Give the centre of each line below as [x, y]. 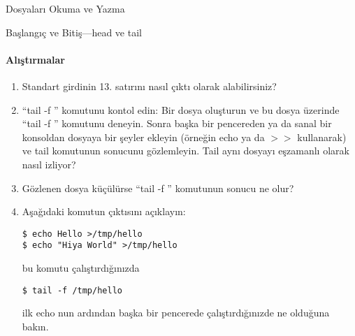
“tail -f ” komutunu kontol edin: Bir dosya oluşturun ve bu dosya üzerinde [181, 109]
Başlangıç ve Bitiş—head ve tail [74, 32]
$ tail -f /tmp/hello [72, 290]
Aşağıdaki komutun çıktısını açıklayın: [104, 211]
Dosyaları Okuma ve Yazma [65, 8]
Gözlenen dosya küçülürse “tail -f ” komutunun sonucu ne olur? [158, 188]
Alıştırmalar [35, 59]
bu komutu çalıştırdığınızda [81, 268]
